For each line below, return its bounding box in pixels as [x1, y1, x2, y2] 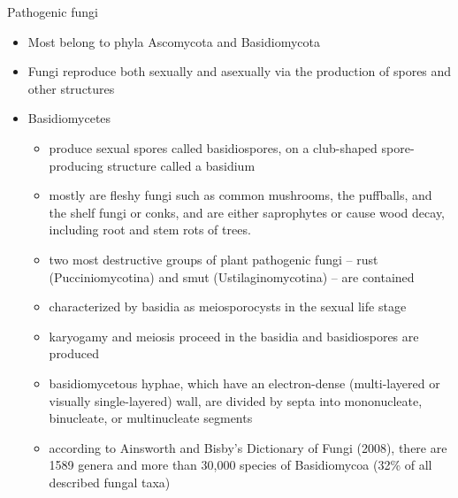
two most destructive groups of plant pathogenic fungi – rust [49, 249, 378, 268]
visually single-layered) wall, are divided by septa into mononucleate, [49, 391, 423, 410]
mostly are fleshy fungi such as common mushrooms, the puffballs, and [49, 186, 432, 204]
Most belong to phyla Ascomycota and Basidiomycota [27, 32, 320, 50]
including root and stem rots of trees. [49, 220, 251, 239]
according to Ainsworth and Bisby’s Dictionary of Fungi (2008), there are [49, 438, 447, 456]
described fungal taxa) [49, 472, 171, 491]
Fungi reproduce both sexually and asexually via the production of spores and [27, 62, 452, 80]
